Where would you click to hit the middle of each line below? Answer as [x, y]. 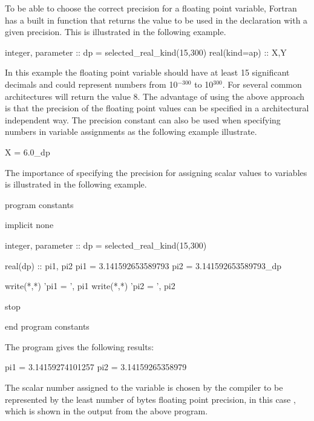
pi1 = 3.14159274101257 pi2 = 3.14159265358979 [96, 367]
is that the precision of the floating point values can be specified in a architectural [157, 108]
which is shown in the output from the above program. [106, 411]
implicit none [29, 225]
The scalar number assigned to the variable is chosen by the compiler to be [144, 387]
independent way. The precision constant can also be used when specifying [143, 119]
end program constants [47, 326]
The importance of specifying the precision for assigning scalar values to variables [156, 172]
